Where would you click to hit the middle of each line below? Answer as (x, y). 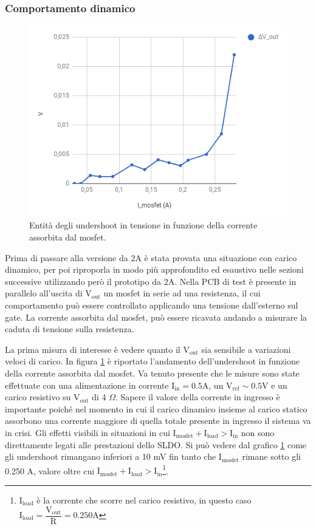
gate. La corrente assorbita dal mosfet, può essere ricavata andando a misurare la (156, 317)
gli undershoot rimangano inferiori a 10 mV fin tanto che (111, 456)
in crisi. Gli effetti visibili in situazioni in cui (88, 432)
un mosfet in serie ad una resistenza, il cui (182, 293)
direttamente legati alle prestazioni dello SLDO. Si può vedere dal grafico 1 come (156, 444)
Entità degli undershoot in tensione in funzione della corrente (143, 225)
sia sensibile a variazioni (246, 349)
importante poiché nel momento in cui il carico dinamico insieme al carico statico (156, 408)
